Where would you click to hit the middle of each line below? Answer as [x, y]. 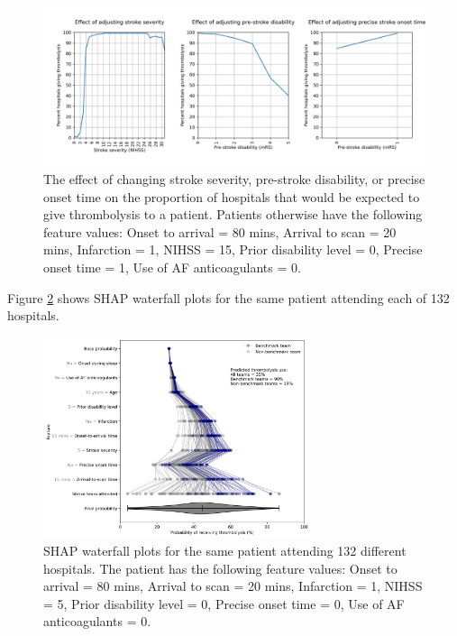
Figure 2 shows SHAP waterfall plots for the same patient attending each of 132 [228, 297]
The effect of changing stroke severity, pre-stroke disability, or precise [234, 178]
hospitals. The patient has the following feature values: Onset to [220, 568]
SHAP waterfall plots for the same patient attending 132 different [225, 550]
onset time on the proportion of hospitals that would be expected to [232, 196]
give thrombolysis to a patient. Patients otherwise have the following [233, 214]
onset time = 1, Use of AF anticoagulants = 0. [172, 267]
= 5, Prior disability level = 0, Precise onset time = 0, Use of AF [224, 603]
